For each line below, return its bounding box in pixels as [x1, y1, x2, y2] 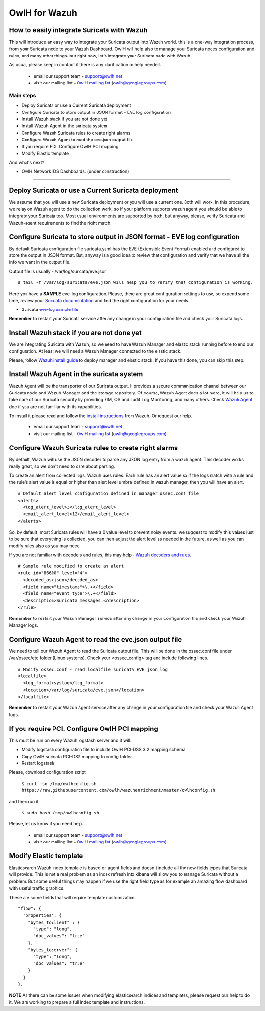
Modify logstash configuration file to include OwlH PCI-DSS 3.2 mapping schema [21, 747, 186, 753]
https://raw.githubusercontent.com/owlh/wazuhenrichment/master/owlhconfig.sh [21, 787, 216, 793]
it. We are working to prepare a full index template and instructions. [9, 999, 145, 1005]
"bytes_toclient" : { [27, 919, 80, 925]
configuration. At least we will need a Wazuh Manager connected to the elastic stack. [9, 348, 182, 354]
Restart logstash [21, 760, 54, 766]
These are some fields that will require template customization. [9, 894, 136, 900]
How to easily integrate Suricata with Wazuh [9, 26, 148, 34]
